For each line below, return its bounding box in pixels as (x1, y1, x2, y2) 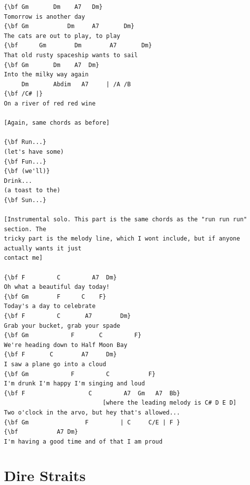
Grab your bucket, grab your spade (4, 322, 121, 329)
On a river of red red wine (4, 100, 96, 107)
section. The (4, 225, 46, 233)
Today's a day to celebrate (4, 303, 96, 310)
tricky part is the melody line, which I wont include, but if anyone (4, 235, 240, 242)
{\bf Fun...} (4, 158, 46, 165)
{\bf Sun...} (4, 196, 46, 204)
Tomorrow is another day (4, 13, 85, 20)
